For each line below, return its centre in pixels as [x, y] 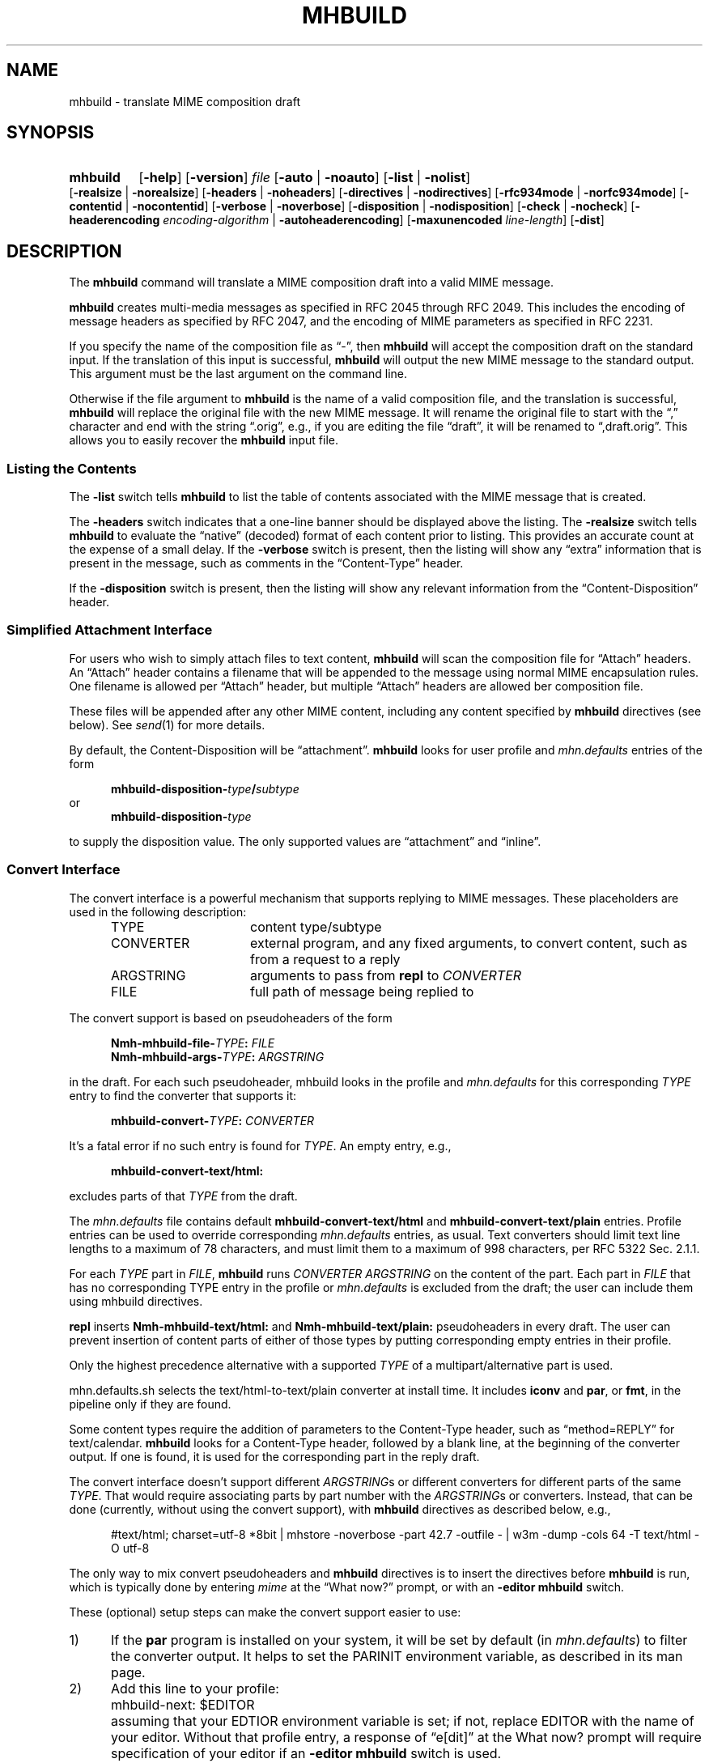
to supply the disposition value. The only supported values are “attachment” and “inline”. [305, 841]
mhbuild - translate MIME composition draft [185, 101]
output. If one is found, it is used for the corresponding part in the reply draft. [274, 1456]
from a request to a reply [325, 959]
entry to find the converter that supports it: [183, 1095]
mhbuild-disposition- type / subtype [205, 788]
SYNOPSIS [51, 133]
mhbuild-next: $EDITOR [183, 1704]
